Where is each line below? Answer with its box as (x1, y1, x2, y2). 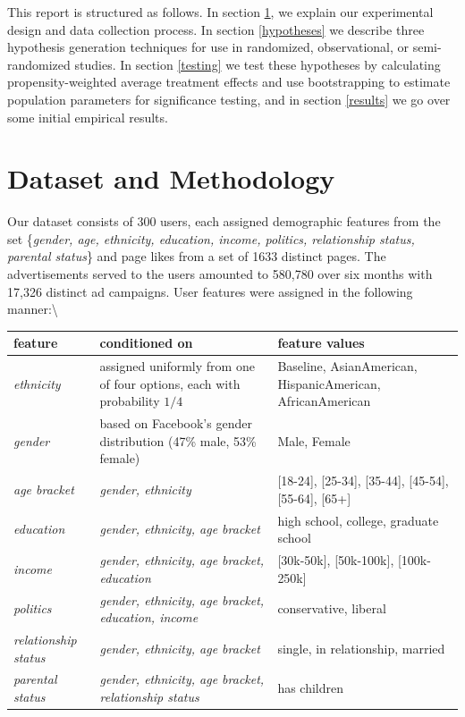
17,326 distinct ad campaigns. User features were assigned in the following (7, 282, 413, 300)
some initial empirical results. (7, 107, 168, 126)
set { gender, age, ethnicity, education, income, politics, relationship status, (7, 229, 415, 248)
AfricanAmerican (277, 392, 371, 410)
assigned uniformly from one (99, 357, 255, 375)
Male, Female (277, 431, 351, 450)
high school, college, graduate (277, 510, 439, 529)
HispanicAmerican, (277, 374, 381, 392)
